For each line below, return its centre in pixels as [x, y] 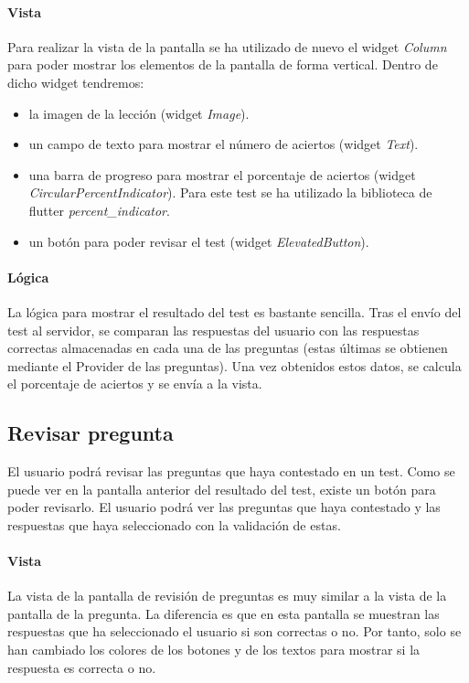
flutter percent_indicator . [99, 210]
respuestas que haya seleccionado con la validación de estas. [174, 524]
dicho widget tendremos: [76, 82]
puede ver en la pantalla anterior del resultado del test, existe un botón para [222, 489]
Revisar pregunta [91, 433]
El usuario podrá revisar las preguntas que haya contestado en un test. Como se [231, 471]
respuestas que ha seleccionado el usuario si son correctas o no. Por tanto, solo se [234, 631]
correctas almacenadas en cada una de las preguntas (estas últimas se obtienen [228, 348]
